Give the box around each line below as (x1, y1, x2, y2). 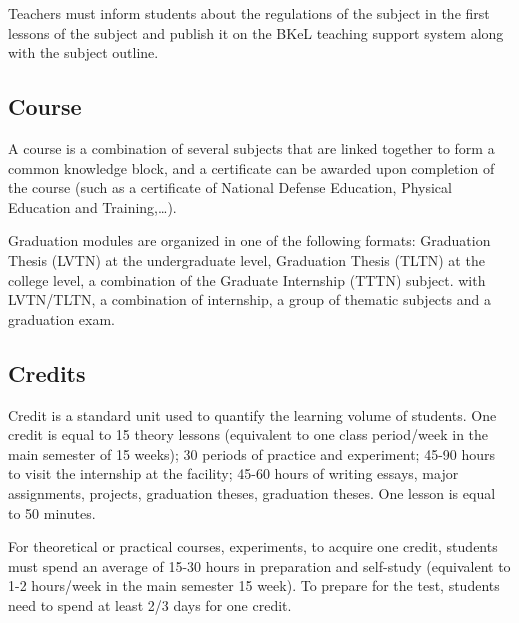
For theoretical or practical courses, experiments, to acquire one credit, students (8, 536, 498, 557)
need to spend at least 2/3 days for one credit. (8, 594, 292, 615)
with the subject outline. (8, 42, 159, 63)
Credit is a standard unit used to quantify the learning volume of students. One (8, 404, 497, 425)
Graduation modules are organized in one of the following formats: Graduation (8, 230, 491, 251)
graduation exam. (8, 308, 116, 329)
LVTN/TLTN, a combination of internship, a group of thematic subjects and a (8, 289, 491, 310)
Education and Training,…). (8, 196, 177, 217)
